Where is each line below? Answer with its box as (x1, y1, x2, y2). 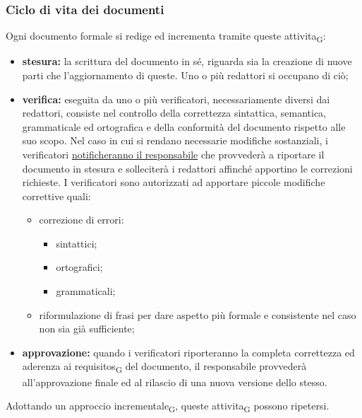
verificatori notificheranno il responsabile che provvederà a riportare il (22, 146, 325, 161)
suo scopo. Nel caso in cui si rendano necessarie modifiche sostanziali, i (22, 133, 328, 148)
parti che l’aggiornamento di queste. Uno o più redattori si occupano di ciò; (22, 67, 349, 82)
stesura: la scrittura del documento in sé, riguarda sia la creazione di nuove (22, 54, 352, 69)
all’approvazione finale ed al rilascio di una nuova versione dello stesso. (22, 374, 327, 389)
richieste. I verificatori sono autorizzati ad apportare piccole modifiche (22, 175, 325, 190)
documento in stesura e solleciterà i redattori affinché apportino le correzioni (22, 161, 353, 175)
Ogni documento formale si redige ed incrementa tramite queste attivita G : (6, 28, 326, 45)
